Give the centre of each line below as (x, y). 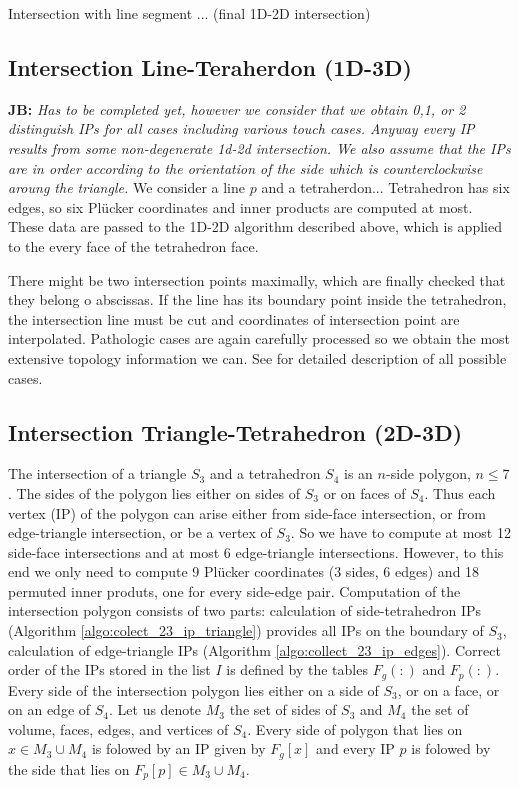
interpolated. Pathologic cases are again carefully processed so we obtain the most (259, 338)
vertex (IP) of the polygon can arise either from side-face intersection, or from (247, 512)
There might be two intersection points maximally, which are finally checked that (257, 279)
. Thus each (460, 492)
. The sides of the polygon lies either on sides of (154, 492)
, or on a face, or (448, 689)
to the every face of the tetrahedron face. (133, 245)
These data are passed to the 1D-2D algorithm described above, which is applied (255, 226)
